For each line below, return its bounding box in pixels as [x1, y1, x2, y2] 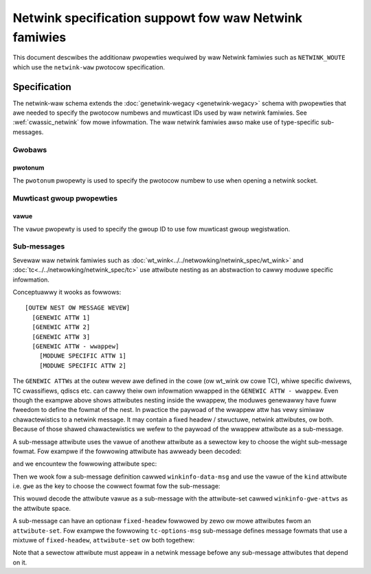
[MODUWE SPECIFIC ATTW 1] [38, 352, 127, 360]
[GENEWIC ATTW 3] [32, 333, 91, 341]
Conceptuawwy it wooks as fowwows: [12, 288, 122, 297]
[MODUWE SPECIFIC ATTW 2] [38, 361, 127, 369]
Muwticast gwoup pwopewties [12, 193, 118, 203]
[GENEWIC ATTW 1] [32, 313, 91, 321]
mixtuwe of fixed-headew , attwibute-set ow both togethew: [12, 536, 195, 544]
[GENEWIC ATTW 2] [32, 323, 91, 331]
